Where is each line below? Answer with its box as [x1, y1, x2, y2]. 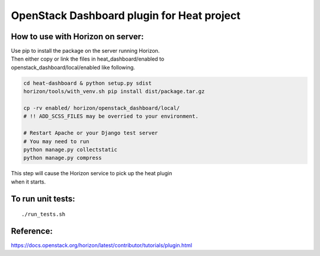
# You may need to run [23, 138, 89, 145]
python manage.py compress [23, 154, 102, 162]
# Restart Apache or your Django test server [23, 129, 158, 137]
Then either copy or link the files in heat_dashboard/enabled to [11, 55, 165, 62]
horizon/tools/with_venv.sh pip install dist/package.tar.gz [23, 88, 205, 95]
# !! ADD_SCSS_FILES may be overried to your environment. [23, 113, 199, 120]
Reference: [11, 226, 53, 236]
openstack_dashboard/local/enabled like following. [11, 64, 136, 71]
